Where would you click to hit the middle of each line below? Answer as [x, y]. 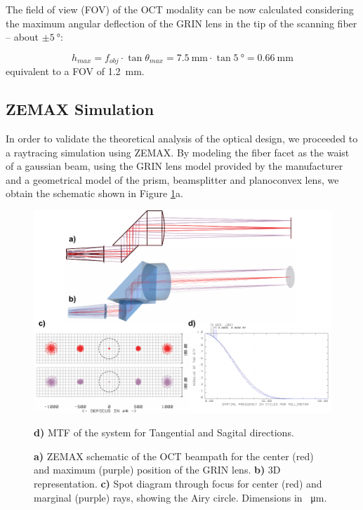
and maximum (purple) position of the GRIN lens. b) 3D [157, 470]
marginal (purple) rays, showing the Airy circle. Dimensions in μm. [180, 497]
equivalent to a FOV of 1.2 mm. [75, 71]
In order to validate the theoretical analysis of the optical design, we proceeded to [182, 139]
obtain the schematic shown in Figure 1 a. [94, 193]
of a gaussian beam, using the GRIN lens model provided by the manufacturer [174, 166]
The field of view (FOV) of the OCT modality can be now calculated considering [180, 9]
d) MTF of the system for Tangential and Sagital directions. [164, 432]
